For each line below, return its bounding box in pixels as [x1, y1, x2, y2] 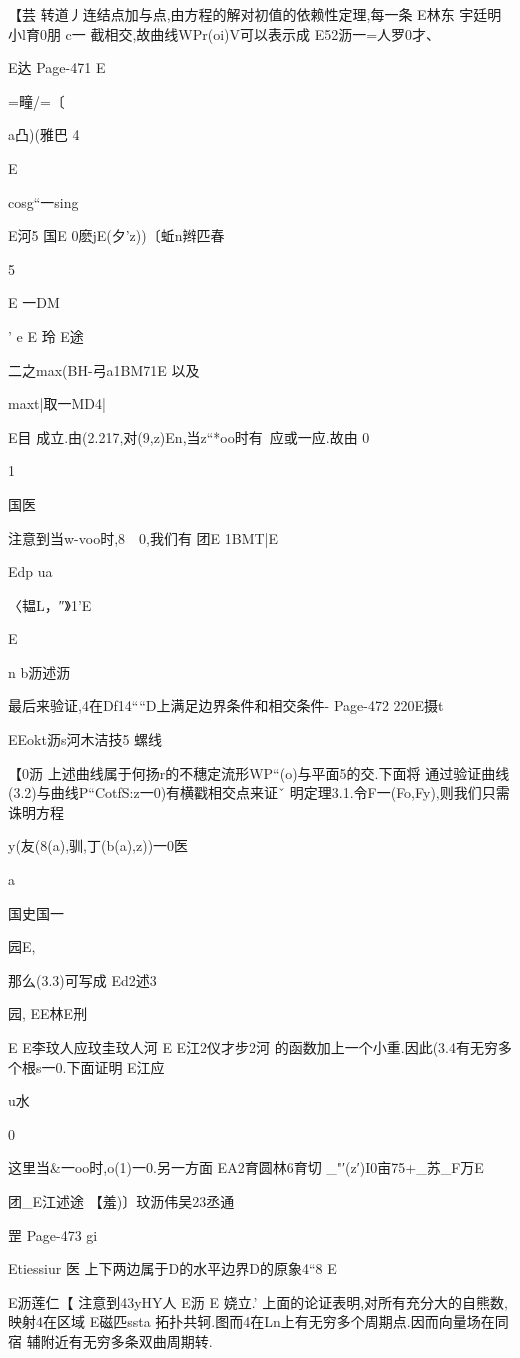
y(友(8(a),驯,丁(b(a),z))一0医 [8, 835, 189, 856]
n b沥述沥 [8, 661, 71, 682]
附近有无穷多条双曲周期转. [40, 1330, 213, 1351]
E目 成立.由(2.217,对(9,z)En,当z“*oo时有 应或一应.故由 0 [8, 426, 370, 447]
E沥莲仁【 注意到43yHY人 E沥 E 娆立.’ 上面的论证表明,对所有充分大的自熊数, [8, 1291, 508, 1312]
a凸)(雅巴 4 [8, 124, 80, 145]
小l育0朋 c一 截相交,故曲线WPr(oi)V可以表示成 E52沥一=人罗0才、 [8, 23, 441, 44]
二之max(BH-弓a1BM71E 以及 [8, 359, 200, 380]
